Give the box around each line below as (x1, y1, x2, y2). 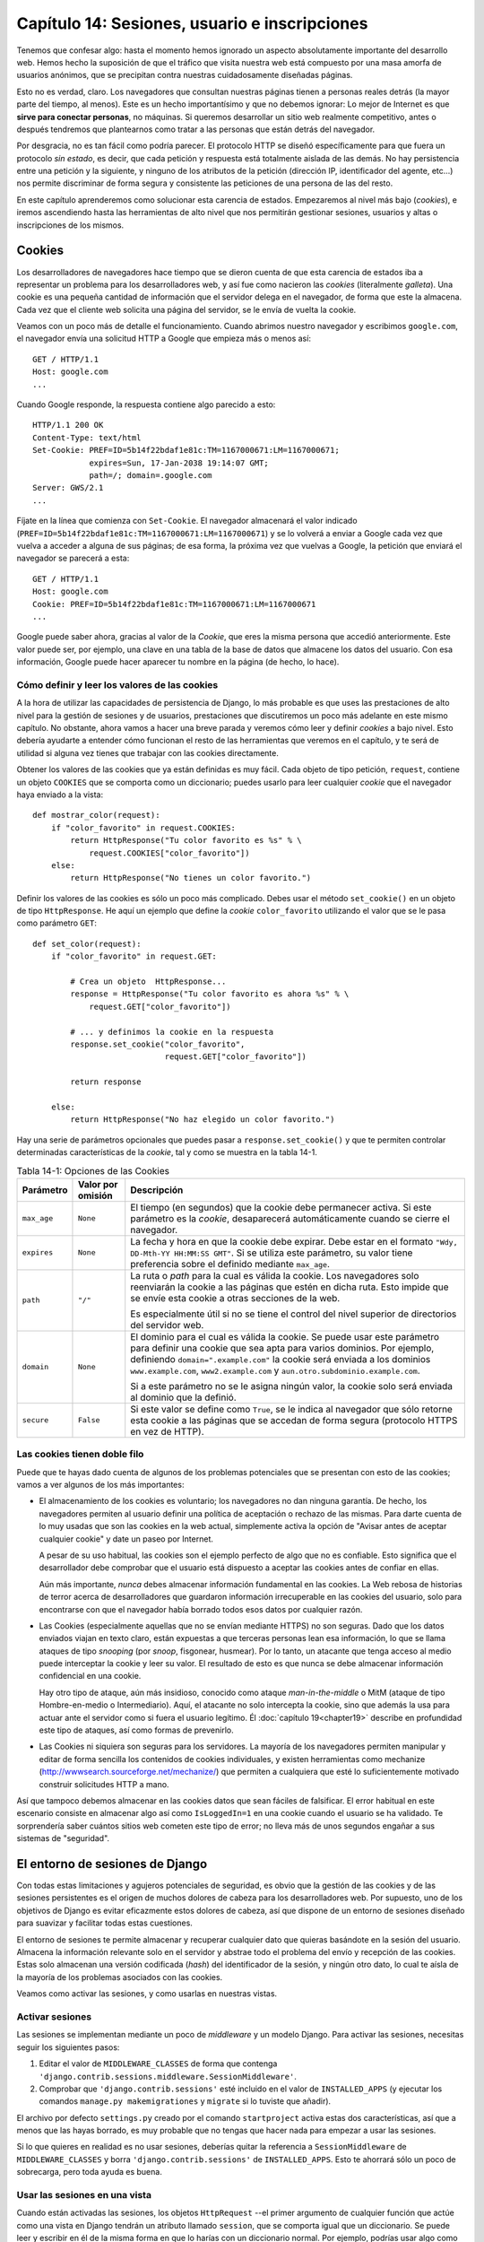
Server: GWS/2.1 (32, 482, 104, 493)
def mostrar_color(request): (32, 810, 160, 821)
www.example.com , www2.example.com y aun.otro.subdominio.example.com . (130, 1364, 420, 1377)
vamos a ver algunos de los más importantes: (16, 1480, 185, 1490)
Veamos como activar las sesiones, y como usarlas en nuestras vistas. (16, 1988, 278, 1999)
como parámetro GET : (16, 917, 98, 928)
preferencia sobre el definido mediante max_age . (130, 1257, 331, 1270)
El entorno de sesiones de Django (16, 1856, 208, 1872)
